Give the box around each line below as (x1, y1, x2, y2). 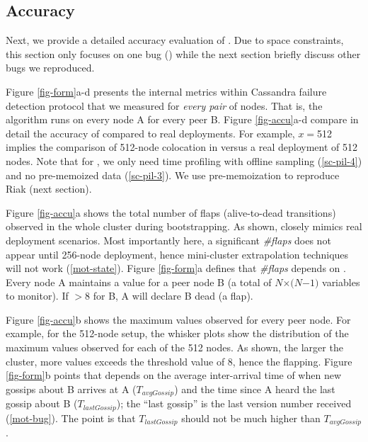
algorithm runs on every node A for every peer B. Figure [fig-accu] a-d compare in (6, 112, 359, 127)
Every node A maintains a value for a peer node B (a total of (6, 274, 272, 289)
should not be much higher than (181, 410, 321, 425)
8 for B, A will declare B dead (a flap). (85, 288, 253, 303)
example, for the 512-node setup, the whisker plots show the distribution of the (6, 326, 349, 341)
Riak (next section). (6, 181, 92, 196)
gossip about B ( (6, 396, 78, 411)
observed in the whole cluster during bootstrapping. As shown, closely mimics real (6, 219, 362, 234)
